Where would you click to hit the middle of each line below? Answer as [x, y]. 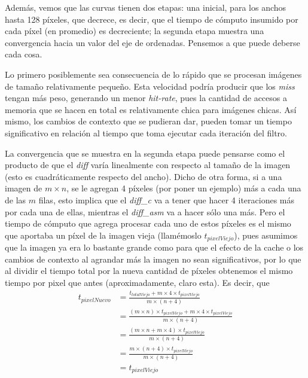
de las [16, 199]
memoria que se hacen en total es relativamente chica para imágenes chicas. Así [151, 109]
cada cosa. [24, 54]
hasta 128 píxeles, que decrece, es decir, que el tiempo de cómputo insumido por [152, 19]
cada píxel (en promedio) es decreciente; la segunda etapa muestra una [135, 31]
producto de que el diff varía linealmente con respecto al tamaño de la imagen [148, 165]
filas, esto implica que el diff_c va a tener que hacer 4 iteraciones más [166, 199]
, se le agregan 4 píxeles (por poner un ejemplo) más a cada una [184, 188]
